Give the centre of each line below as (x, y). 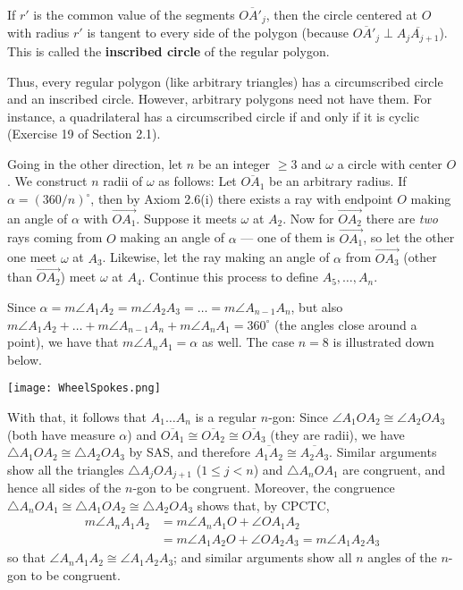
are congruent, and (394, 469)
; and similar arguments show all (263, 557)
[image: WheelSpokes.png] (84, 388)
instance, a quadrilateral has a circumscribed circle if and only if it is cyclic (213, 116)
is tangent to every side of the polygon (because (218, 33)
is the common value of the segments (134, 14)
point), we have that (63, 342)
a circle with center (390, 163)
